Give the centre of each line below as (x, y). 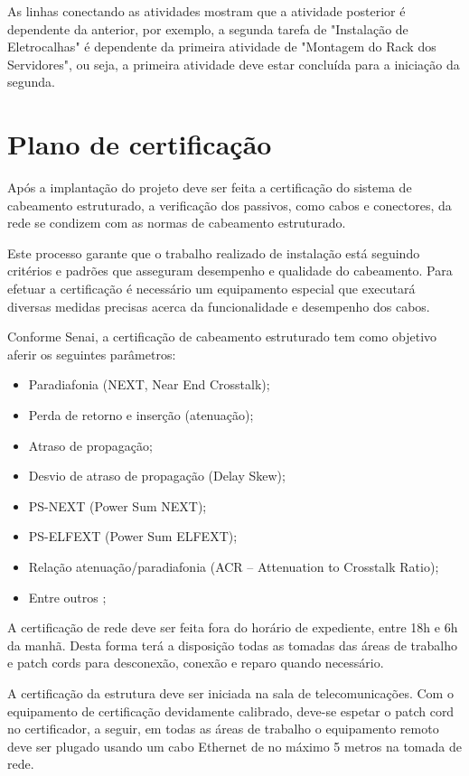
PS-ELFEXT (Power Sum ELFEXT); (133, 536)
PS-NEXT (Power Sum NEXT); (117, 505)
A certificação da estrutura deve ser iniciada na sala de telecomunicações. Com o (230, 692)
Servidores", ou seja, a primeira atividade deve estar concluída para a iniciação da (234, 64)
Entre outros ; (67, 597)
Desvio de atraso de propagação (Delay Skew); (157, 476)
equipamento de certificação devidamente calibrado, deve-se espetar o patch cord (231, 711)
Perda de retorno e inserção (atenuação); (141, 415)
